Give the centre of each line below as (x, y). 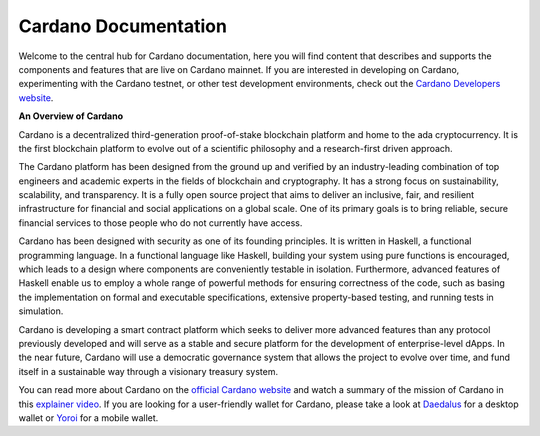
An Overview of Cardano (71, 116)
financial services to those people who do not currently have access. (160, 222)
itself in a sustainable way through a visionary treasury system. (148, 371)
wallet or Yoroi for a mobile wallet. (88, 417)
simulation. (41, 311)
